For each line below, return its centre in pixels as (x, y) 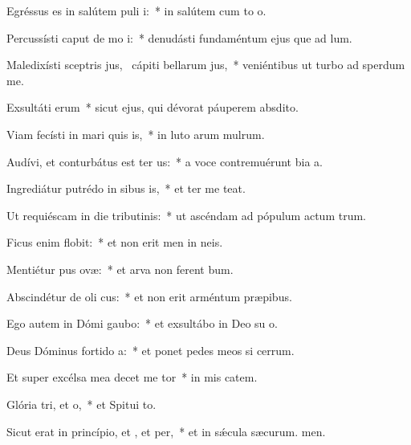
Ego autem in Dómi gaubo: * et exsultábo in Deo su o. (142, 323)
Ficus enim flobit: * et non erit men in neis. (115, 242)
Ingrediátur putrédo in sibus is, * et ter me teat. (126, 188)
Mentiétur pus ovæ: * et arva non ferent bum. (120, 269)
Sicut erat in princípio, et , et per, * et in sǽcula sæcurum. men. (166, 431)
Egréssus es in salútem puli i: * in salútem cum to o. (136, 10)
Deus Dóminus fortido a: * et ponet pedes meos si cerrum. (151, 350)
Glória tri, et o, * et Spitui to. (81, 404)
